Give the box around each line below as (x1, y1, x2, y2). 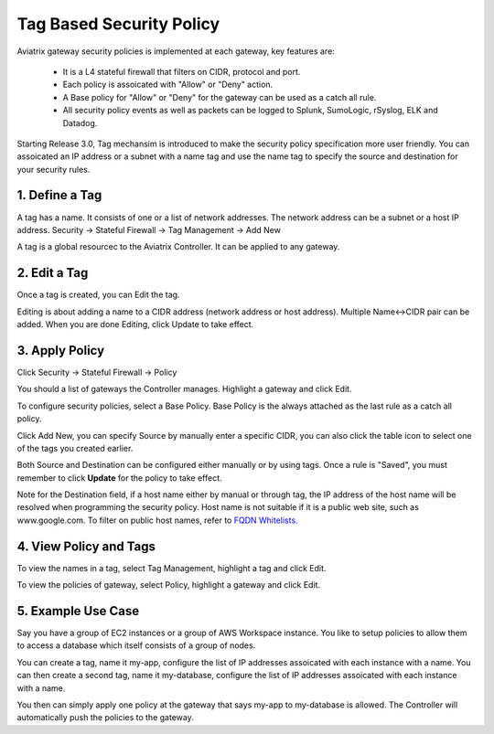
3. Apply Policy (16, 343, 105, 358)
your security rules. (16, 164, 91, 175)
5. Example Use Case (16, 603, 140, 619)
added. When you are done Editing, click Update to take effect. (16, 319, 254, 330)
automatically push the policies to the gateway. (16, 712, 194, 723)
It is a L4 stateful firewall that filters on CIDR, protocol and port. (62, 66, 301, 77)
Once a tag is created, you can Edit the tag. (16, 289, 180, 301)
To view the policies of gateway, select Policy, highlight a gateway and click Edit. (16, 580, 320, 590)
